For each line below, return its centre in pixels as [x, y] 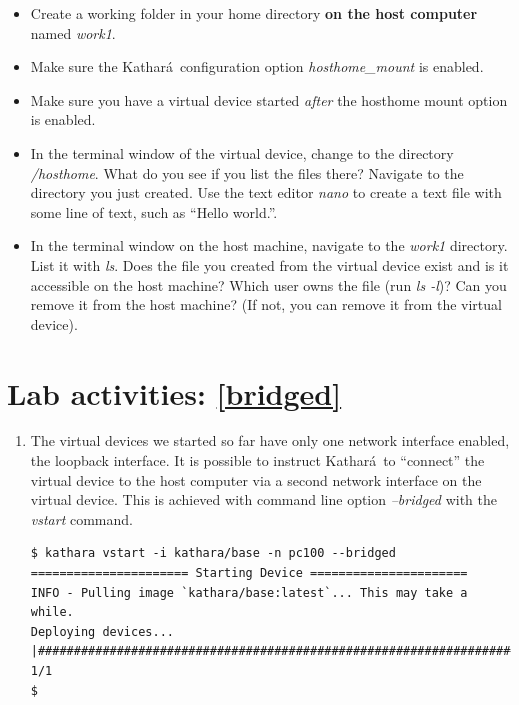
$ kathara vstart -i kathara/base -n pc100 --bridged [213, 553]
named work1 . [73, 32]
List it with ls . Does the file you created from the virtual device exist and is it [269, 264]
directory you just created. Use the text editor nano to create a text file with [266, 192]
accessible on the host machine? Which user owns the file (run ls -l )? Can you [268, 284]
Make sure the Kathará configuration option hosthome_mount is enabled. [257, 66]
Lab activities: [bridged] [174, 392]
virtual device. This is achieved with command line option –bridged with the [263, 499]
